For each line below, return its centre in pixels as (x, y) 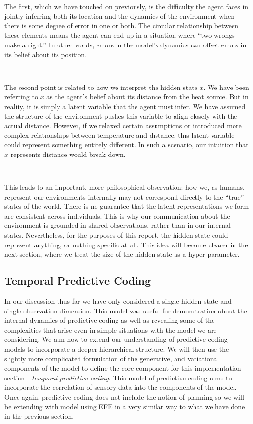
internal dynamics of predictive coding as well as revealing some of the (110, 320)
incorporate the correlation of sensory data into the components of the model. (121, 387)
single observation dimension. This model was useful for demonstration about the (126, 310)
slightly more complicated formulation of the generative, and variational (112, 358)
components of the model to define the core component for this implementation (123, 368)
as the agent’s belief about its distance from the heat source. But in (147, 97)
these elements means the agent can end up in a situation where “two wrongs (120, 35)
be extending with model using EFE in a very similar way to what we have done (125, 406)
